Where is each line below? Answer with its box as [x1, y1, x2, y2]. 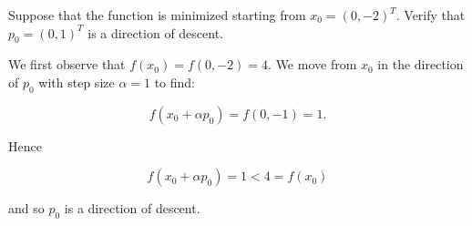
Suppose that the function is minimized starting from [8, 5, 306, 24]
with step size [38, 72, 115, 91]
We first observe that [8, 55, 126, 74]
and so [8, 199, 45, 218]
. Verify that [395, 5, 466, 24]
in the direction [377, 55, 464, 74]
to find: [154, 72, 196, 91]
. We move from [268, 55, 357, 74]
